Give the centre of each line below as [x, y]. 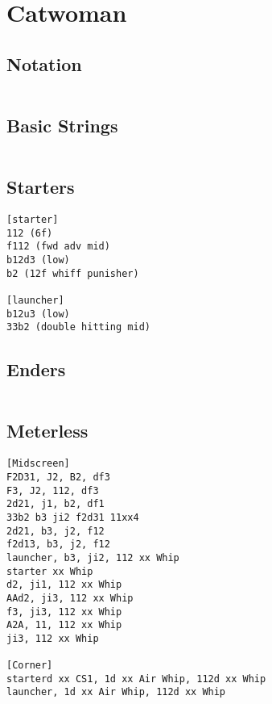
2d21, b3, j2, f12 [56, 531]
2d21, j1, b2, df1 [56, 504]
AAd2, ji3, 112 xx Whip [70, 598]
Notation [44, 63]
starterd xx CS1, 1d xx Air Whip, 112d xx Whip [136, 679]
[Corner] [30, 666]
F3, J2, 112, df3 [53, 490]
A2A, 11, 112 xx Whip [64, 625]
